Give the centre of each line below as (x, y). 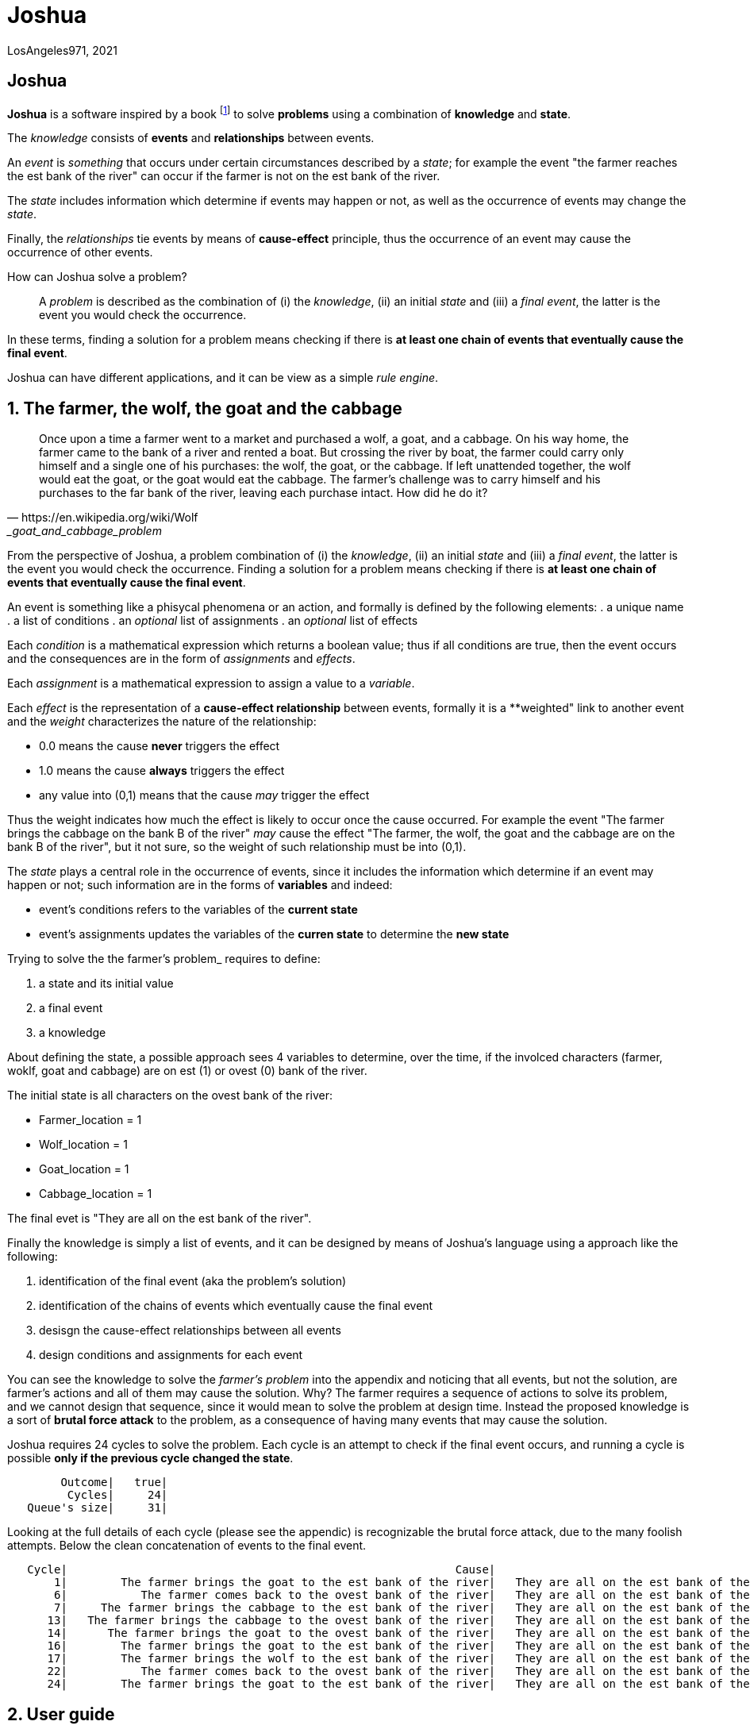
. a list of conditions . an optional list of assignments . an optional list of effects (213, 621)
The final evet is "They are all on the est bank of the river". (160, 1219)
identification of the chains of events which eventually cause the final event (236, 1306)
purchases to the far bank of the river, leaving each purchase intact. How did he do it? (263, 493)
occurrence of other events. (80, 252)
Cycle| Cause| (262, 1570)
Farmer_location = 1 (90, 1120)
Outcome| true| (114, 1483)
